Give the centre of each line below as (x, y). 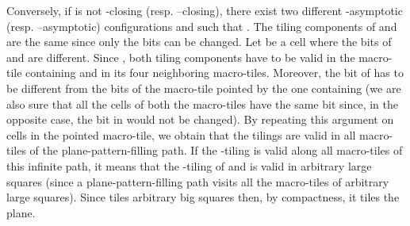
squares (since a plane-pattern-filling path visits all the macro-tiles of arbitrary (198, 181)
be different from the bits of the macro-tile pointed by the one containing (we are (204, 88)
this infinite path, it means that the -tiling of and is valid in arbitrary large (189, 165)
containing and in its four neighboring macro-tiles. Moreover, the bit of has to (215, 73)
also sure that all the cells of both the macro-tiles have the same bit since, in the (202, 103)
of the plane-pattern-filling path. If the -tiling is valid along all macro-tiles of (216, 150)
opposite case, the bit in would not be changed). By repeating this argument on (200, 119)
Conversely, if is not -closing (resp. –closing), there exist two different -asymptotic (205, 10)
